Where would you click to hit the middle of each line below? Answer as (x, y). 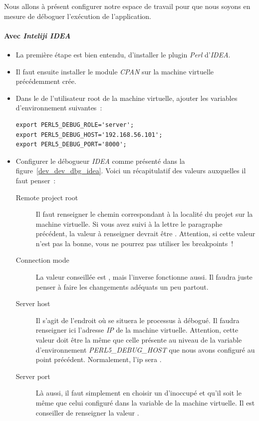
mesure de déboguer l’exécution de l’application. (78, 16)
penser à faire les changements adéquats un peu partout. (122, 286)
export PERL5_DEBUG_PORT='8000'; (71, 145)
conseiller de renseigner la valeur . (87, 412)
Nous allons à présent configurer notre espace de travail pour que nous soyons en (127, 6)
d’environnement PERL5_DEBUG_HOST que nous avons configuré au (145, 349)
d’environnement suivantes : (59, 108)
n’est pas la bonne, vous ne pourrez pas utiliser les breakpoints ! (134, 243)
